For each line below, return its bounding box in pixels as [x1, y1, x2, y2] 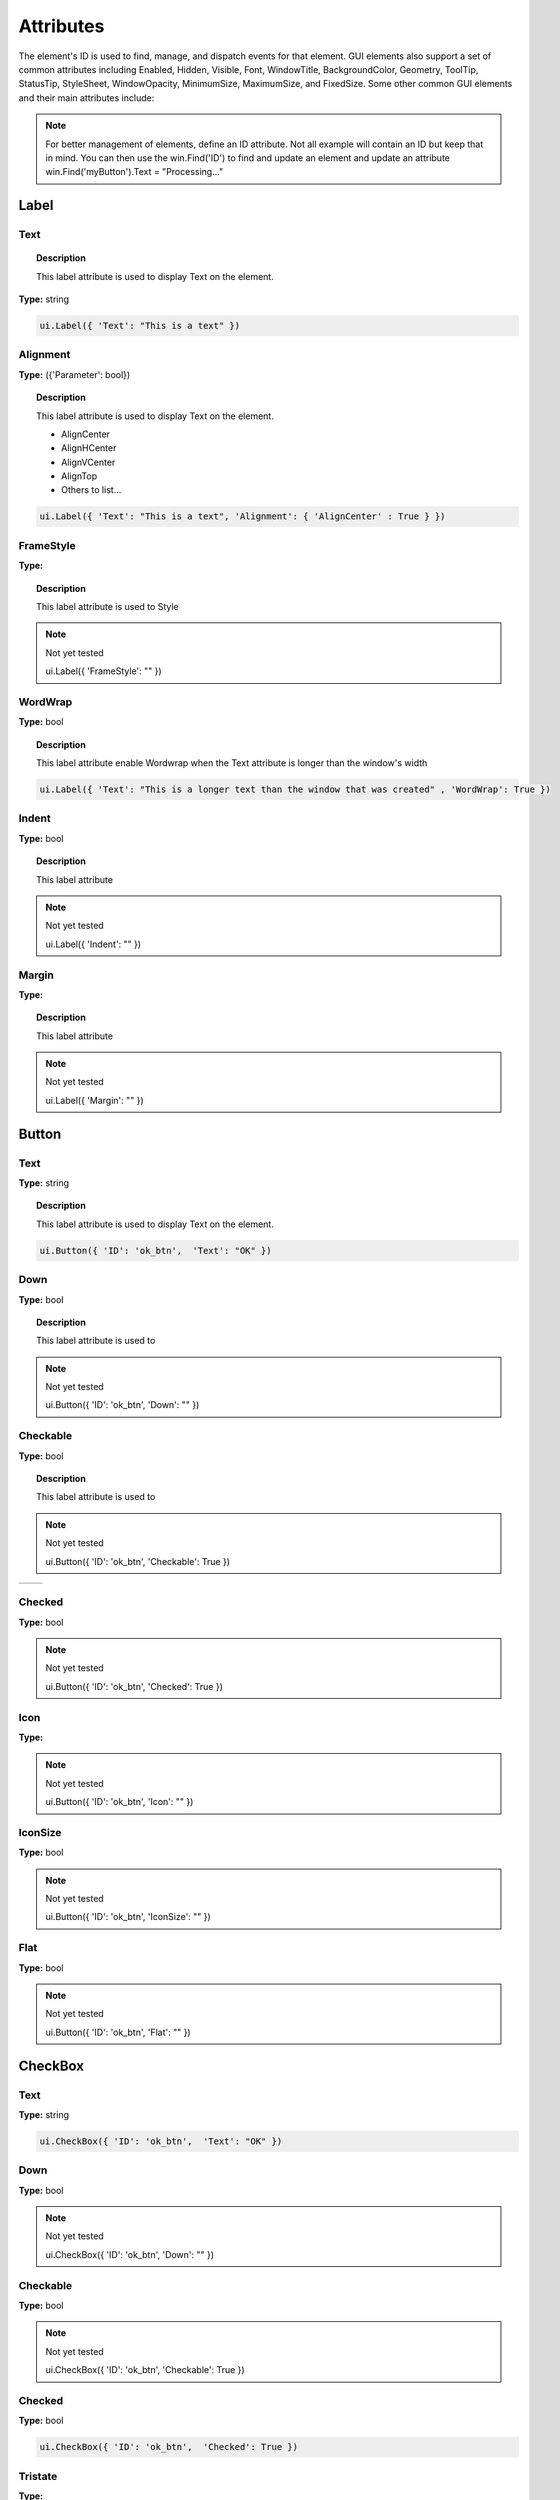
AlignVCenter [61, 456, 116, 468]
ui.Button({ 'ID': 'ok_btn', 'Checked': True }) [45, 1680, 224, 1692]
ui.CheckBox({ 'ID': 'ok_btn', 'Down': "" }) [45, 2248, 215, 2260]
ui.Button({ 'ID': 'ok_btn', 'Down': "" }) [45, 1399, 200, 1411]
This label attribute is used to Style [36, 600, 179, 612]
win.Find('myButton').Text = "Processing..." [45, 166, 224, 178]
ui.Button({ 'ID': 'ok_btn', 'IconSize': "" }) [45, 1911, 212, 1923]
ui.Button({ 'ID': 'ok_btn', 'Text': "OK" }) [39, 1245, 272, 1256]
